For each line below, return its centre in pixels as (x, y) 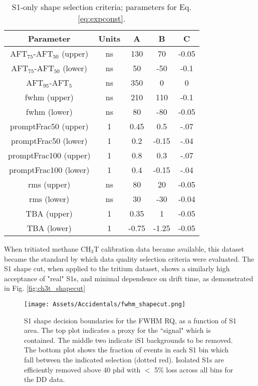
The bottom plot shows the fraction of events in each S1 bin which (126, 350)
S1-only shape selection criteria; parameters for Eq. (101, 7)
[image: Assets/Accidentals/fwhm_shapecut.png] (105, 304)
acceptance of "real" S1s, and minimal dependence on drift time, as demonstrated (129, 278)
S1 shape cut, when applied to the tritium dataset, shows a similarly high (117, 268)
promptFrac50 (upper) (49, 126)
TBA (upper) (49, 213)
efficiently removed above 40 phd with (82, 369)
